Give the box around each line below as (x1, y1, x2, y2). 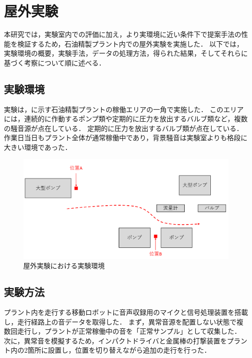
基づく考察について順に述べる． (4, 57, 106, 67)
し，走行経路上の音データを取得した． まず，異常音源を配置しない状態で (4, 316, 236, 326)
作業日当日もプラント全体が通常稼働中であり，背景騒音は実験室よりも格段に (4, 132, 248, 143)
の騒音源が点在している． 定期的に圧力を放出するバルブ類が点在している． (4, 123, 243, 133)
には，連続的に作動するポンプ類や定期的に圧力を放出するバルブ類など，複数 (4, 114, 248, 124)
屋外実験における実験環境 (23, 260, 105, 271)
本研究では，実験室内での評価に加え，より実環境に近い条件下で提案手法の (4, 29, 241, 39)
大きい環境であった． (4, 142, 72, 152)
